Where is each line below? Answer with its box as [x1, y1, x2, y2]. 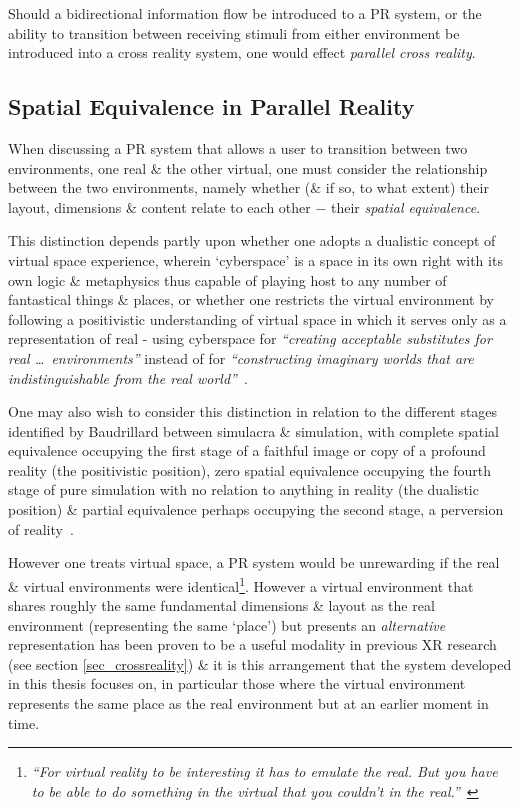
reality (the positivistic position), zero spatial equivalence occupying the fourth [8, 459, 492, 480]
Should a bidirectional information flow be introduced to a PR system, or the [8, 3, 482, 23]
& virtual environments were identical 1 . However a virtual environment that [8, 572, 474, 596]
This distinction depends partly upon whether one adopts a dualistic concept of [8, 230, 496, 251]
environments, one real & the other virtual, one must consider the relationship [8, 157, 488, 178]
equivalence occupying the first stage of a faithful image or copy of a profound [8, 440, 486, 461]
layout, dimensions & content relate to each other [8, 196, 311, 217]
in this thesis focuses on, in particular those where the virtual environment [8, 673, 466, 694]
